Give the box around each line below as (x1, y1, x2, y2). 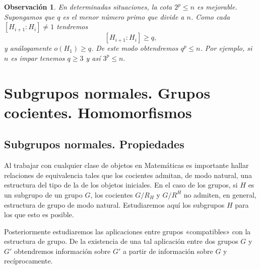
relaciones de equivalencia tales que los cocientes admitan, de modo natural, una (4, 169, 252, 180)
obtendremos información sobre (14, 245, 111, 256)
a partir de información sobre (122, 245, 213, 256)
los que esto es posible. (4, 209, 74, 220)
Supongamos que (4, 11, 55, 22)
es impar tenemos (11, 52, 65, 63)
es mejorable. (197, 2, 237, 12)
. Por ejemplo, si (200, 43, 252, 53)
